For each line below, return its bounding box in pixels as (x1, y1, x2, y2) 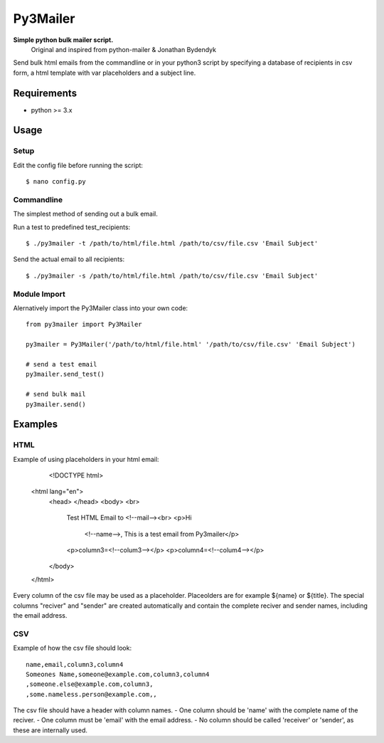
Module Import (13, 289, 65, 299)
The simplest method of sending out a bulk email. (13, 210, 158, 218)
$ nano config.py (26, 178, 86, 186)
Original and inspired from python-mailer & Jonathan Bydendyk (31, 45, 217, 53)
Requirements (13, 87, 78, 99)
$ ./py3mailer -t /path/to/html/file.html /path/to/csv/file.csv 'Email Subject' (26, 239, 319, 248)
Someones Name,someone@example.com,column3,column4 (26, 670, 210, 678)
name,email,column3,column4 (26, 660, 124, 668)
